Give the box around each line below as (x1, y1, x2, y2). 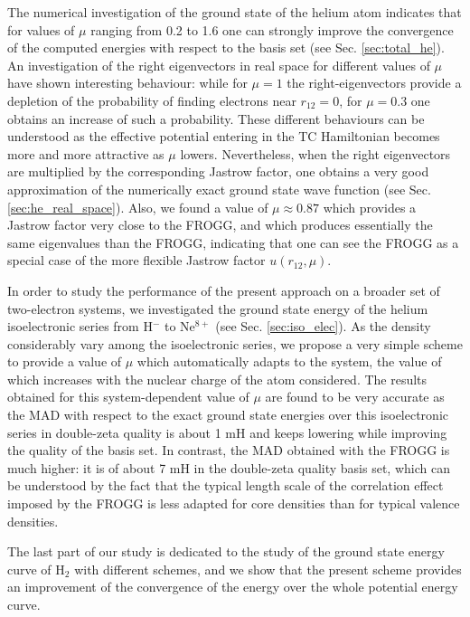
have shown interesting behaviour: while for (7, 73, 248, 92)
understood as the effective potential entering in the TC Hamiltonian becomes (7, 127, 440, 146)
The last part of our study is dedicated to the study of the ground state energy (7, 542, 445, 561)
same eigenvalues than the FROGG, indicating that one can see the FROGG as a (7, 233, 459, 252)
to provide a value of (7, 352, 122, 371)
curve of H (7, 559, 65, 578)
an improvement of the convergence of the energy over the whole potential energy (7, 577, 458, 596)
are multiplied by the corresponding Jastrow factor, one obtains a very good (7, 162, 429, 181)
